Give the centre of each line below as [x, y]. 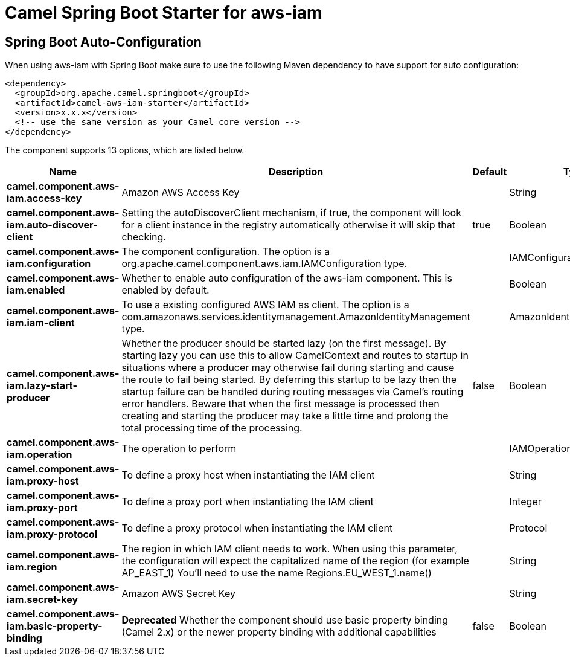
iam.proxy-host [43, 481]
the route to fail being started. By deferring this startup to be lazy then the [289, 380]
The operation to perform [179, 449]
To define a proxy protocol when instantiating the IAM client [257, 528]
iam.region [32, 567]
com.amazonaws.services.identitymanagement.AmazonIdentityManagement [296, 317]
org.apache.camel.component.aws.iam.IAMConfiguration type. [264, 264]
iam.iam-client [41, 323]
